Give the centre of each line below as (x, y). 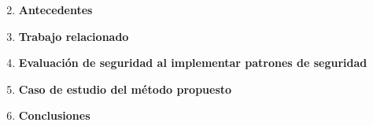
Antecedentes (55, 9)
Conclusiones (54, 115)
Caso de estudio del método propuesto (125, 89)
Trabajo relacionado (74, 36)
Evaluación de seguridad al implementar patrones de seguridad (193, 63)
